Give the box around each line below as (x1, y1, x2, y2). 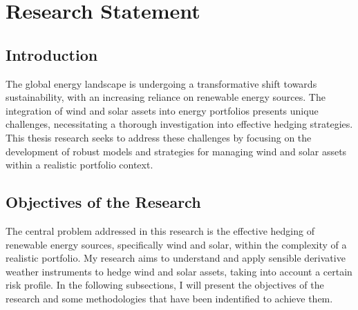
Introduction (6, 43, 98, 65)
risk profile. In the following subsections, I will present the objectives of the (6, 278, 324, 292)
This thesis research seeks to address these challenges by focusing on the (6, 130, 312, 144)
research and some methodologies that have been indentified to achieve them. (6, 291, 333, 305)
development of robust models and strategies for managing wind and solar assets (6, 144, 347, 158)
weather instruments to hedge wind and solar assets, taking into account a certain (6, 264, 352, 278)
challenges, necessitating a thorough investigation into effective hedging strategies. (6, 117, 353, 131)
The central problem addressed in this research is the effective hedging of (6, 223, 314, 238)
